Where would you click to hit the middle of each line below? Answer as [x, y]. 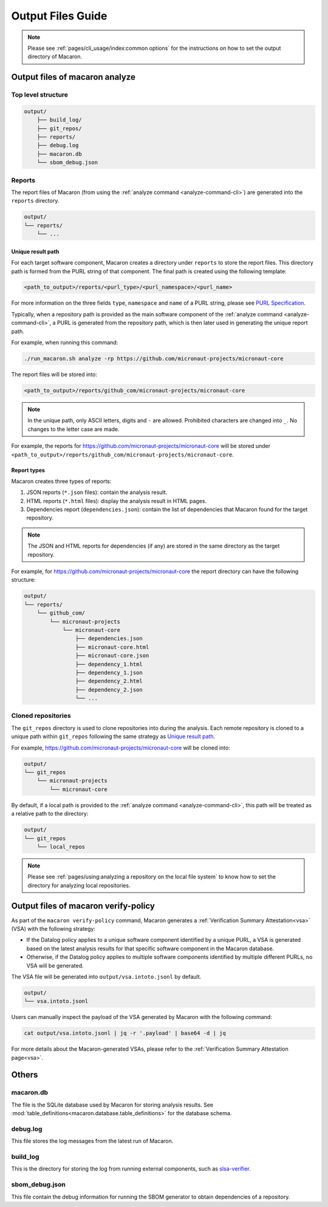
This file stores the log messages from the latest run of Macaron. [92, 1141]
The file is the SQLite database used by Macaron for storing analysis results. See [112, 1105]
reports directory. [35, 201]
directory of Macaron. [55, 57]
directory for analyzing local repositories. [79, 885]
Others [25, 1075]
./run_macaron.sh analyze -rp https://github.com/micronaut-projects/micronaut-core [154, 359]
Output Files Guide [59, 16]
